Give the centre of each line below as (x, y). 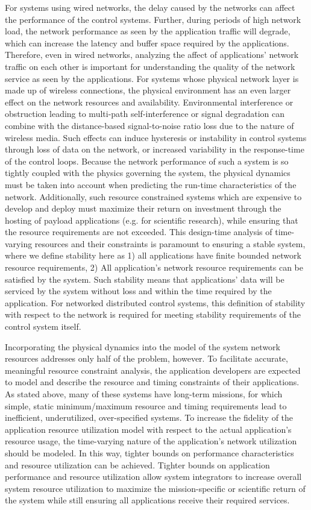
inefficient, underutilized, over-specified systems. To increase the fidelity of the (149, 417)
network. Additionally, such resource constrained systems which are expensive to (153, 196)
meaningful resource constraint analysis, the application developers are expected (153, 370)
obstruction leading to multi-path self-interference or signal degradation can (145, 114)
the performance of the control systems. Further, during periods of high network (153, 19)
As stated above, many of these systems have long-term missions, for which (144, 394)
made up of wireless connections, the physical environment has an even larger (148, 90)
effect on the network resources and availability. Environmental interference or (149, 102)
